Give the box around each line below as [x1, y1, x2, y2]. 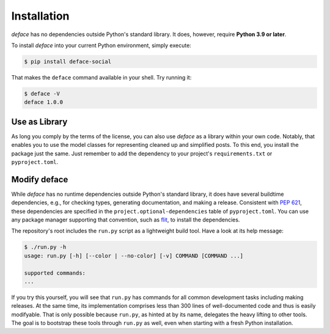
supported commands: [24, 269, 86, 276]
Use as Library [11, 116, 68, 127]
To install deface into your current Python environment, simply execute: [11, 42, 192, 49]
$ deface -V [24, 90, 61, 97]
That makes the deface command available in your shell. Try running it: [11, 73, 192, 81]
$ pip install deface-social [24, 58, 112, 65]
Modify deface [11, 174, 68, 185]
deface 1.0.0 [24, 98, 64, 106]
